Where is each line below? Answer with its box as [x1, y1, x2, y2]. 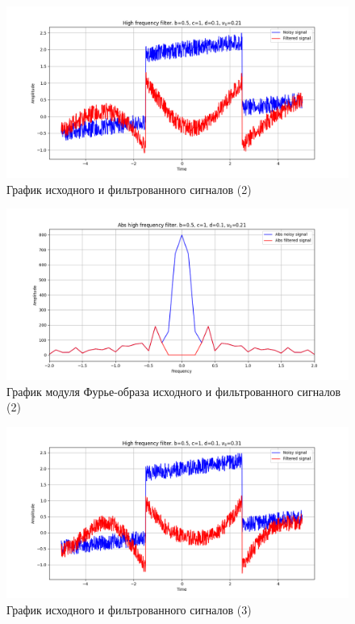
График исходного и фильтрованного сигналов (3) [6, 601, 252, 618]
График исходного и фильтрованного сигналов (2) [6, 180, 252, 197]
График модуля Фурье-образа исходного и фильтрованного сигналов [6, 382, 341, 399]
